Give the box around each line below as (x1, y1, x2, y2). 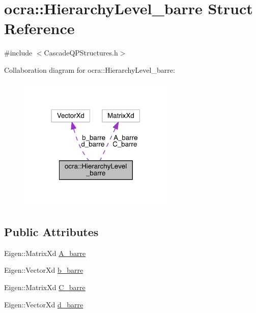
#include (4, 47, 33, 58)
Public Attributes (4, 223, 99, 239)
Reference (4, 18, 75, 39)
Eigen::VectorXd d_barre (4, 299, 83, 309)
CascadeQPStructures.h (44, 47, 118, 58)
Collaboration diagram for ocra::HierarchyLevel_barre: (4, 64, 175, 75)
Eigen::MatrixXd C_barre (4, 281, 86, 292)
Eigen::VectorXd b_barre (4, 265, 83, 275)
